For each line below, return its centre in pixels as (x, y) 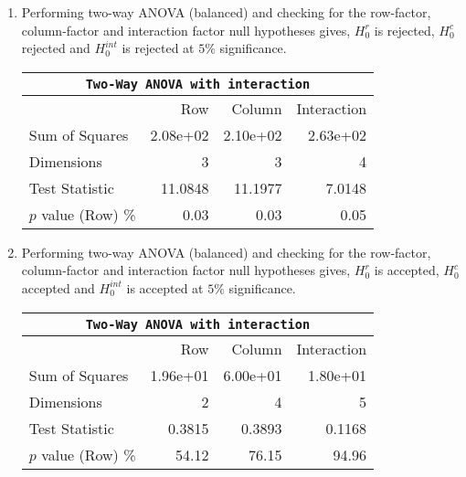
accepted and (58, 287)
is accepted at (165, 287)
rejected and (56, 48)
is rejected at (158, 48)
